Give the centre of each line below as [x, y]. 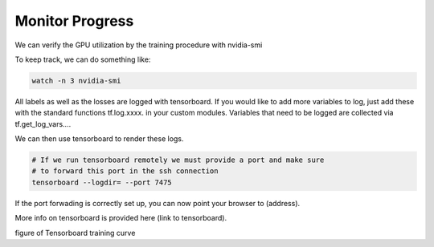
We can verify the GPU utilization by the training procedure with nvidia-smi [139, 45]
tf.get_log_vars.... [43, 123]
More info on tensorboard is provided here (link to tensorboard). [121, 218]
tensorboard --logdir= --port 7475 [102, 182]
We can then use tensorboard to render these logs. [99, 139]
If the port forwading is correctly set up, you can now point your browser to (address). [158, 203]
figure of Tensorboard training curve [75, 233]
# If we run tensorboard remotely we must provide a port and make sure [178, 160]
